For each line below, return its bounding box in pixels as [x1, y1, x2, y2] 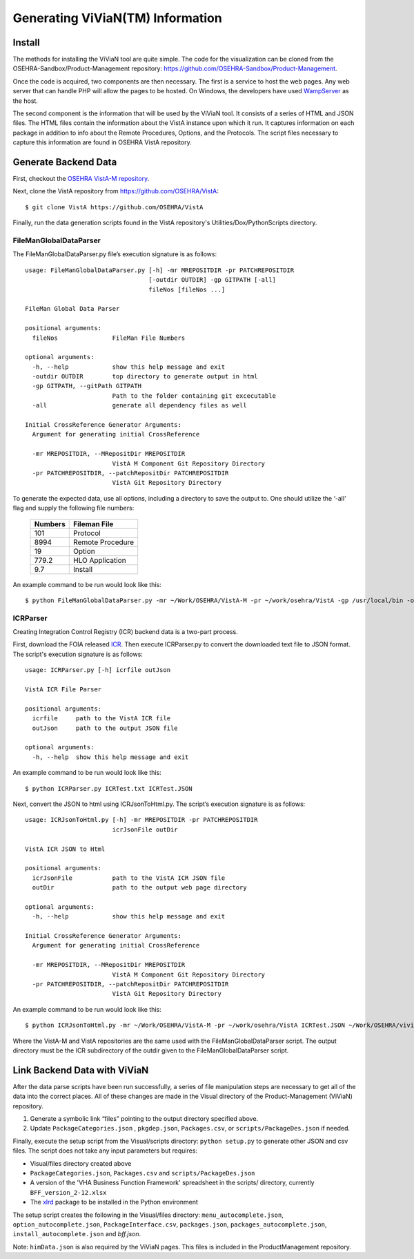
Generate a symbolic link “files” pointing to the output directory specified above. [30, 1115, 259, 1123]
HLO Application [73, 555, 127, 565]
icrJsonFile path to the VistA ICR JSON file [32, 874, 226, 882]
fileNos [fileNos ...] [148, 285, 226, 294]
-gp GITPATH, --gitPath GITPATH [32, 382, 141, 390]
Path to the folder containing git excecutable [112, 392, 276, 400]
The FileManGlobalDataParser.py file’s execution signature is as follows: [12, 250, 217, 258]
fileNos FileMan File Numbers [32, 334, 186, 342]
